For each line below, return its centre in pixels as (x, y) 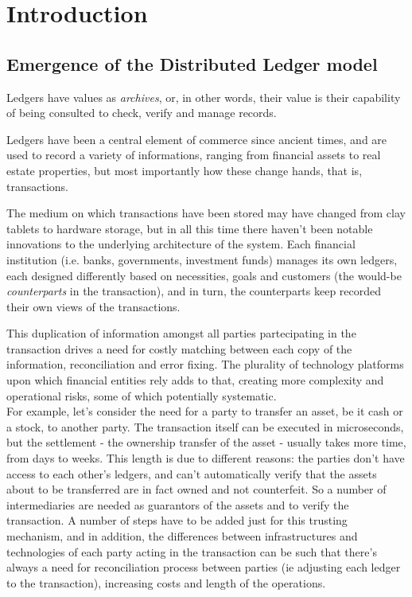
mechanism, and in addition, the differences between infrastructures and (182, 536)
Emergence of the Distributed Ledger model (192, 63)
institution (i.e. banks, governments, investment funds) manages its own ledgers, (202, 259)
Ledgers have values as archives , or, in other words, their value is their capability (204, 97)
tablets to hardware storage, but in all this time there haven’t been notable (190, 228)
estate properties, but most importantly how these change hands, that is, (185, 170)
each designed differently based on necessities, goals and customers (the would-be (204, 275)
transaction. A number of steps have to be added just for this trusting (177, 520)
